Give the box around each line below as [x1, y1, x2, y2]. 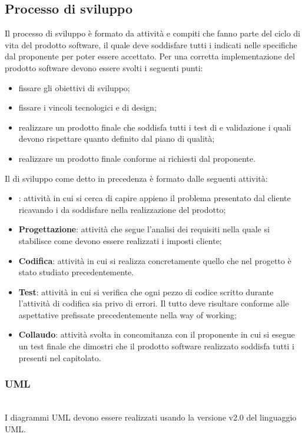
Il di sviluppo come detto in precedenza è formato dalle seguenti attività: [5, 172, 268, 184]
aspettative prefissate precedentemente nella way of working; [18, 308, 237, 321]
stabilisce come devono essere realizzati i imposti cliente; [18, 234, 222, 246]
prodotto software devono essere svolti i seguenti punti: [5, 61, 203, 74]
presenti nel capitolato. [18, 351, 101, 363]
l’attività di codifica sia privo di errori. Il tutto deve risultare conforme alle [18, 297, 289, 309]
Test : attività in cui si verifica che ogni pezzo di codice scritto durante [18, 285, 274, 298]
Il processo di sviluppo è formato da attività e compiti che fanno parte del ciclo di [5, 27, 301, 39]
